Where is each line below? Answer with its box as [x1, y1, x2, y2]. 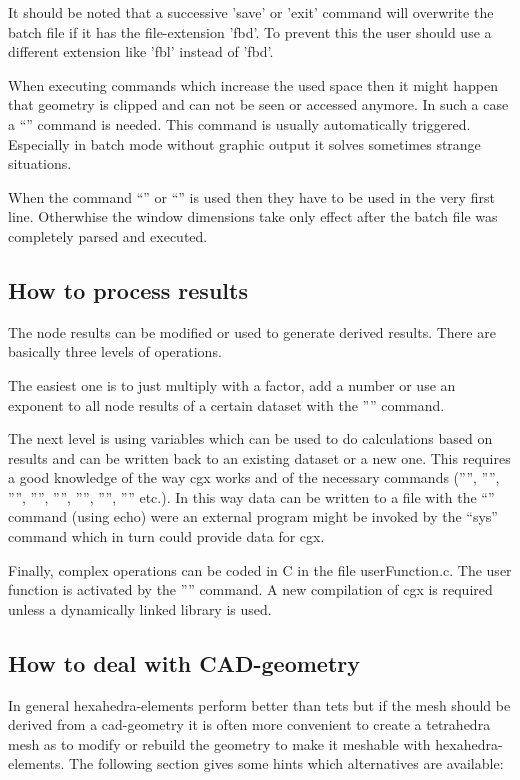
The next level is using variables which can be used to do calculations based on [8, 428, 493, 449]
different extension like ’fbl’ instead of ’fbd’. [8, 41, 274, 62]
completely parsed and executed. [8, 225, 208, 246]
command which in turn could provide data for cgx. [8, 526, 325, 547]
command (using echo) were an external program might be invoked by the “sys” [8, 506, 498, 527]
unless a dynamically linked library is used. [8, 598, 272, 619]
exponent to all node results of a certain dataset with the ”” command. [8, 394, 445, 415]
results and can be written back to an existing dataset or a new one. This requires [8, 447, 511, 468]
